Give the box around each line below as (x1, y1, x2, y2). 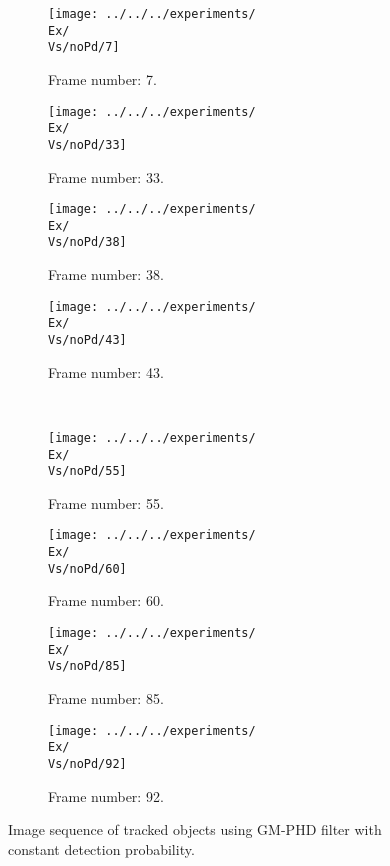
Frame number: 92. (48, 785, 164, 806)
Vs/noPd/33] (48, 137, 127, 152)
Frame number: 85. (48, 687, 164, 708)
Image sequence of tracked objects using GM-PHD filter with (8, 819, 382, 840)
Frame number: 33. (48, 166, 164, 187)
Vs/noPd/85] (48, 659, 127, 674)
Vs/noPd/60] (48, 561, 127, 576)
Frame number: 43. (48, 361, 164, 382)
